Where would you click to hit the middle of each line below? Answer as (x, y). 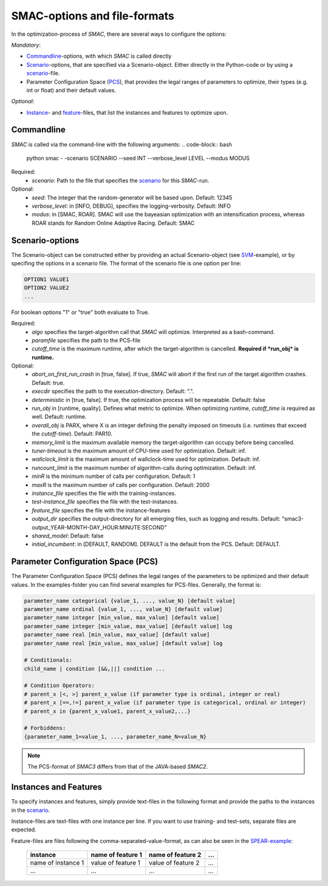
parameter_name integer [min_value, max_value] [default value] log (128, 626)
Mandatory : (26, 45)
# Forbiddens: (45, 728)
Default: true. (48, 383)
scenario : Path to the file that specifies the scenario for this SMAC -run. (121, 180)
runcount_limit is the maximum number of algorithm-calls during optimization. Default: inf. (144, 468)
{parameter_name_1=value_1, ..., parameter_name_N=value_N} (115, 737)
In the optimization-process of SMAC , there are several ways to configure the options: (119, 34)
